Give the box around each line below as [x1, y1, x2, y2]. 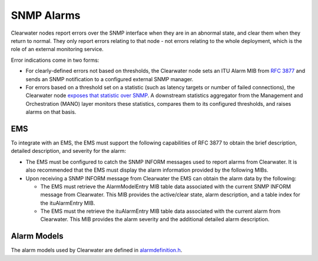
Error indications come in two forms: [11, 56, 100, 63]
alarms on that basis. [25, 109, 77, 116]
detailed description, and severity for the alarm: [11, 148, 127, 155]
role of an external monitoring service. [11, 46, 104, 53]
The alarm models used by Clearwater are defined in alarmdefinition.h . [11, 247, 183, 254]
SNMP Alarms [11, 9, 81, 22]
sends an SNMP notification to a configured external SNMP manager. [25, 75, 194, 82]
